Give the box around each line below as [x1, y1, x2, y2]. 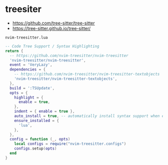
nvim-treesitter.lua [5, 35, 48, 40]
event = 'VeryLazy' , [9, 62, 52, 67]
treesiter [5, 3, 41, 15]
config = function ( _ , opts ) [9, 136, 70, 142]
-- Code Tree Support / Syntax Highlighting [5, 43, 99, 48]
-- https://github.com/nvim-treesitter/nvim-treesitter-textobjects [14, 71, 160, 77]
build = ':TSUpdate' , [9, 85, 55, 90]
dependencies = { [9, 67, 46, 72]
